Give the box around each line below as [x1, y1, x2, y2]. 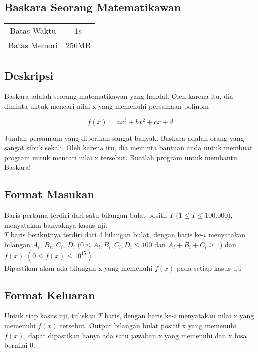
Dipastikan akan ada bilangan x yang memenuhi [4, 262, 153, 273]
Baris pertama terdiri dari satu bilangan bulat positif [4, 210, 167, 220]
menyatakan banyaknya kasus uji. [4, 219, 107, 230]
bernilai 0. [4, 340, 35, 350]
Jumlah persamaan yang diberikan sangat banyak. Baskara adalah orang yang [4, 132, 244, 143]
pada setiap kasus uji [176, 262, 241, 273]
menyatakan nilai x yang [178, 310, 254, 321]
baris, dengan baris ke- [104, 310, 174, 321]
